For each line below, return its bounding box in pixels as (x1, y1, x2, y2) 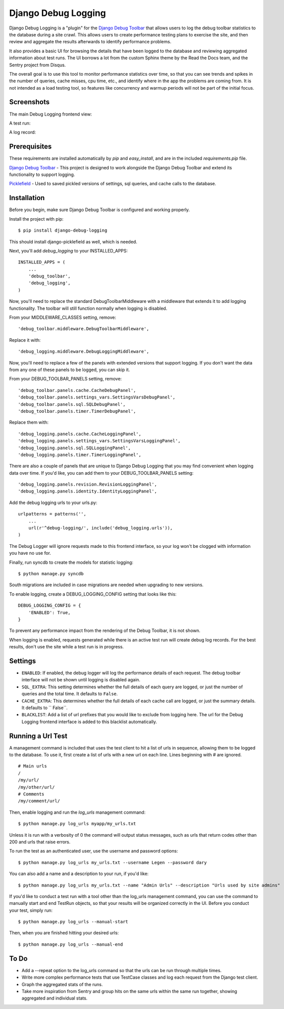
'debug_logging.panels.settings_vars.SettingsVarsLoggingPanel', (18, 438, 181, 444)
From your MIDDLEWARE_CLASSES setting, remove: (9, 314, 116, 321)
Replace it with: (9, 337, 41, 343)
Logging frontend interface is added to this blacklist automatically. (21, 719, 157, 725)
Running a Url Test (9, 732, 68, 740)
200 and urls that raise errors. (9, 839, 71, 845)
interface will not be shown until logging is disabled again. (21, 677, 141, 683)
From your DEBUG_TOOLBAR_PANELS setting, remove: (9, 376, 122, 382)
